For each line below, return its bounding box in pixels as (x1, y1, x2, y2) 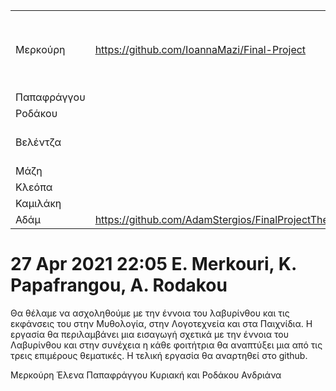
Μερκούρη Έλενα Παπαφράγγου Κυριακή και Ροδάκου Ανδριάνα (10, 369, 282, 381)
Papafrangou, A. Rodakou (10, 274, 228, 297)
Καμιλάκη (15, 197, 62, 210)
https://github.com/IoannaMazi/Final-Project (94, 43, 307, 56)
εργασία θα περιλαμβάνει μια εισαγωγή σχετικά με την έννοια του (10, 328, 289, 340)
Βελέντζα (15, 135, 62, 149)
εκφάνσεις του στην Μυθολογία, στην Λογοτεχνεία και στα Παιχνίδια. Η (10, 317, 313, 329)
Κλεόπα (15, 180, 53, 194)
